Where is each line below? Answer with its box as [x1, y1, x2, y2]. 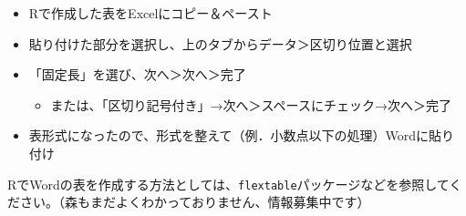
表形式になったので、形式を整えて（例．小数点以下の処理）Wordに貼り [28, 126, 455, 145]
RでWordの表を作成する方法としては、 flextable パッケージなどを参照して [7, 174, 450, 193]
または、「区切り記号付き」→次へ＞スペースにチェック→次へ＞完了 [50, 95, 451, 114]
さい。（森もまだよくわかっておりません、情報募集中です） [19, 192, 370, 211]
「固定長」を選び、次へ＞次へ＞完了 [28, 65, 246, 84]
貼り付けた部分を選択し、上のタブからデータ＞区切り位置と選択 [28, 34, 412, 53]
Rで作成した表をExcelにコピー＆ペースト [28, 4, 273, 22]
